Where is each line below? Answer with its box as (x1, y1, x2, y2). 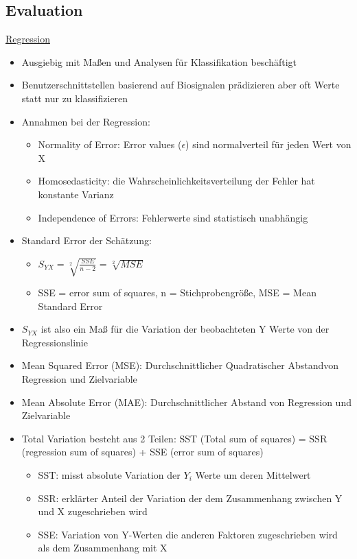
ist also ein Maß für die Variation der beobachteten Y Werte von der (41, 322, 330, 336)
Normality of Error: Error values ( (38, 137, 182, 152)
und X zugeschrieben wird (38, 504, 148, 519)
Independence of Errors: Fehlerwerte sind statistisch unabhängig (38, 210, 308, 224)
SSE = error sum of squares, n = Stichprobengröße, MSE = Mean (38, 285, 316, 299)
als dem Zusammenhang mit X (38, 540, 168, 555)
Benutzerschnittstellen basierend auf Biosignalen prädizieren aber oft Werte (21, 78, 340, 92)
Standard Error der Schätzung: (21, 233, 152, 248)
